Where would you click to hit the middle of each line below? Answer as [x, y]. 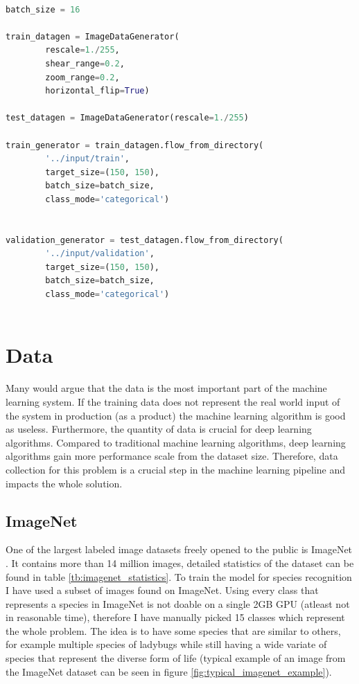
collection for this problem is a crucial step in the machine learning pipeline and [176, 469]
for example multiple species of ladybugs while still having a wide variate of [166, 644]
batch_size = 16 [43, 9]
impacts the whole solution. [64, 483]
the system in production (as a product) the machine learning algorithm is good [176, 415]
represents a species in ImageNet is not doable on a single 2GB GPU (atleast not [178, 603]
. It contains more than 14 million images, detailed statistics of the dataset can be [180, 562]
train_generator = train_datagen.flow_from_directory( [135, 145]
